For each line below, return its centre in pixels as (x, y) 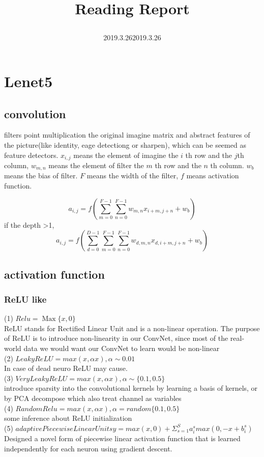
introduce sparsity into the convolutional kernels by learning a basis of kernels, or (131, 388)
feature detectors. (31, 155)
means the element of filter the (96, 165)
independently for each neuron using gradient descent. (88, 448)
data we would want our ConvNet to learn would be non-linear (122, 348)
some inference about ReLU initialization (68, 418)
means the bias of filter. (41, 176)
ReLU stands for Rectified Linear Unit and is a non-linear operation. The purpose (132, 328)
